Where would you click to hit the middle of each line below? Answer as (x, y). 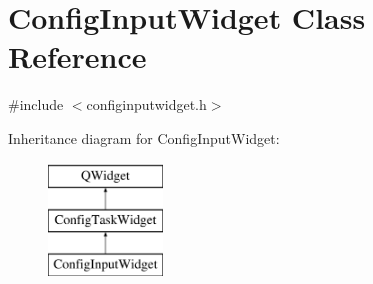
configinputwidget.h (146, 104)
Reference (77, 56)
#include (36, 104)
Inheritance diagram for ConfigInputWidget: (144, 137)
